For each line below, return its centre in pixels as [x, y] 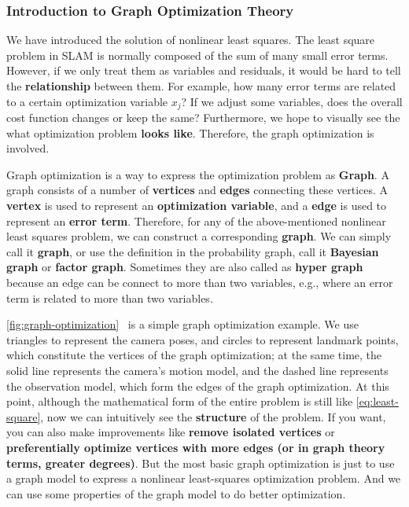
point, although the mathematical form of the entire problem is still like [180, 401]
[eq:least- [377, 401]
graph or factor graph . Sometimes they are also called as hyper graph [185, 267]
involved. [28, 148]
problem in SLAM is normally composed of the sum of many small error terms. [197, 55]
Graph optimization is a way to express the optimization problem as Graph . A [198, 174]
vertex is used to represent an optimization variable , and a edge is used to [197, 206]
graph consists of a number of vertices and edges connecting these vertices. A [197, 190]
